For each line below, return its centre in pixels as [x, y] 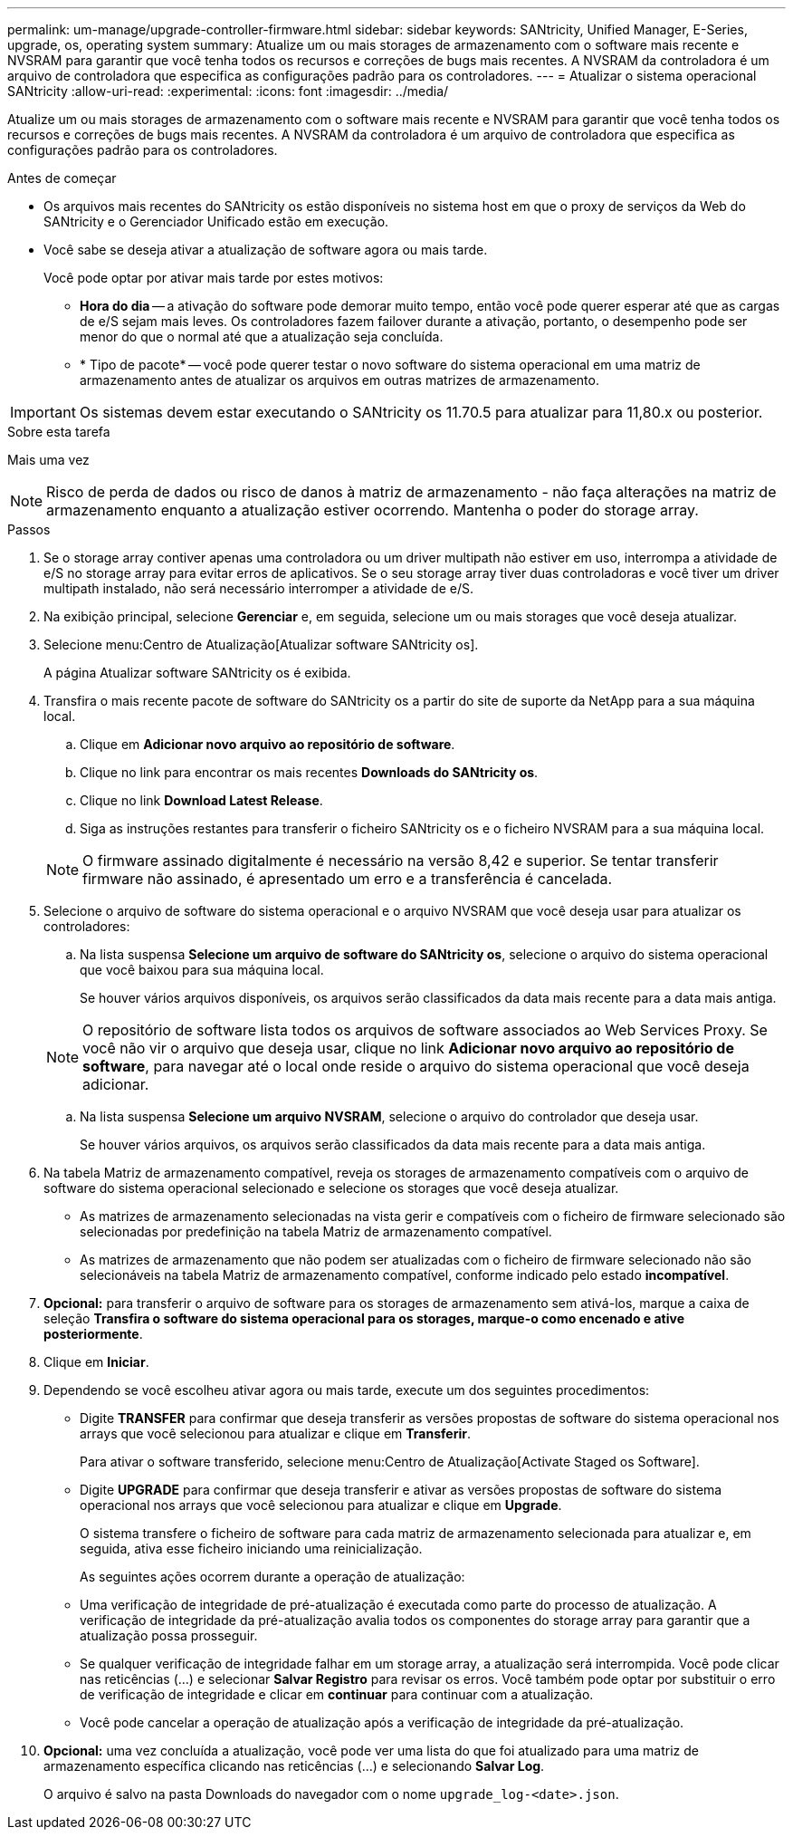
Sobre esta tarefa [59, 432]
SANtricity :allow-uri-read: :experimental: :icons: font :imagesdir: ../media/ [228, 91]
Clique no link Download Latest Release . [201, 800]
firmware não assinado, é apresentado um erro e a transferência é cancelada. [348, 879]
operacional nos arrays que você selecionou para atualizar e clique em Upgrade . [321, 1505]
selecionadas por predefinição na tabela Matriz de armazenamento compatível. [316, 1231]
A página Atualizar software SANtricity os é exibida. [197, 673]
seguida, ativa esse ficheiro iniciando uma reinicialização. [251, 1548]
